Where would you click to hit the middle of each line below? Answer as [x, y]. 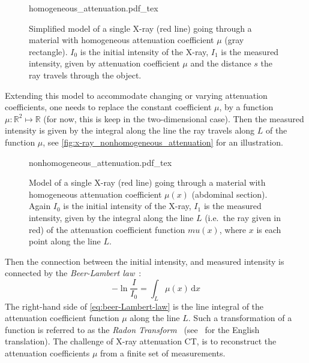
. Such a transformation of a [240, 318]
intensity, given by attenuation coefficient [104, 63]
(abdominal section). [229, 194]
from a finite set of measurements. [163, 353]
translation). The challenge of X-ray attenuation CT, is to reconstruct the [141, 341]
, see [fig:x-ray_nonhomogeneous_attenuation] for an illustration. [163, 142]
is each [269, 229]
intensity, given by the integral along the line [111, 217]
